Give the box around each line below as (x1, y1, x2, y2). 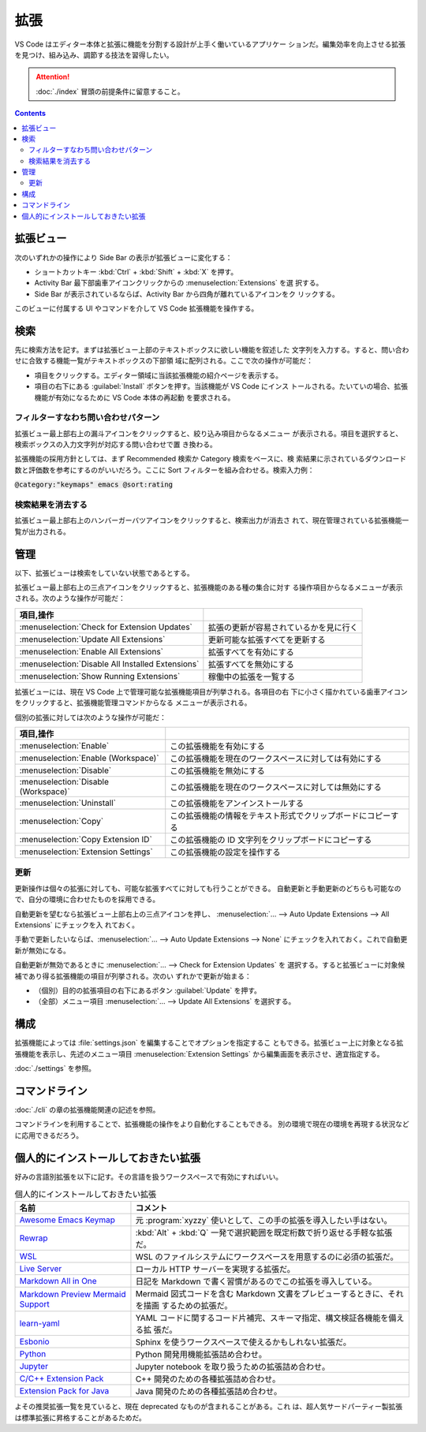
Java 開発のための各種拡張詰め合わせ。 (135, 1386, 282, 1397)
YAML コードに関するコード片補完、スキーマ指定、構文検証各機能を (135, 1313, 389, 1324)
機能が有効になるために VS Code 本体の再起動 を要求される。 (34, 393, 235, 402)
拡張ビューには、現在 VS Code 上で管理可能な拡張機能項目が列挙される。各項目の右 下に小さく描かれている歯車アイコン (14, 687, 408, 696)
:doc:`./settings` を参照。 (14, 1064, 96, 1072)
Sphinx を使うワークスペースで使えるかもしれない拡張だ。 (135, 1337, 351, 1348)
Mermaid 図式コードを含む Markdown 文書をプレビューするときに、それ (135, 1288, 404, 1300)
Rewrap (19, 1232, 48, 1244)
